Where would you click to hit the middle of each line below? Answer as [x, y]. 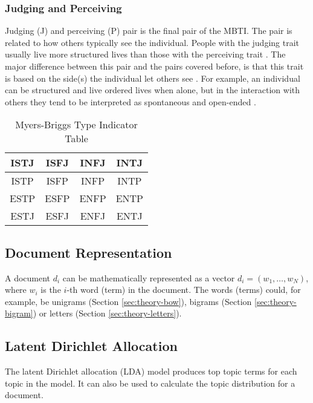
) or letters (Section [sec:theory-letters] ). [107, 313]
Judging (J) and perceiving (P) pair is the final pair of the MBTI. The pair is [149, 31]
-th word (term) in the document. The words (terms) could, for [184, 290]
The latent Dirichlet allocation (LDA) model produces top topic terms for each [151, 371]
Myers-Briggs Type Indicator [76, 125]
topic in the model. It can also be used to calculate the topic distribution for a [150, 383]
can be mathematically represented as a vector [149, 277]
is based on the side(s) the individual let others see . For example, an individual [153, 78]
